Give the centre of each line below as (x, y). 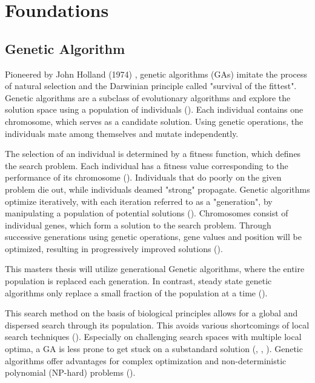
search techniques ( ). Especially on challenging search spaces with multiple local (153, 337)
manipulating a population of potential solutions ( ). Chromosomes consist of (147, 213)
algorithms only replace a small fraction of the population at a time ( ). (136, 292)
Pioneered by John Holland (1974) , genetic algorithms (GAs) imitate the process (156, 74)
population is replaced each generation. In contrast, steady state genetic (138, 281)
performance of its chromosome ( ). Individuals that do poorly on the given (143, 177)
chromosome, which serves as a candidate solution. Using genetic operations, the (154, 121)
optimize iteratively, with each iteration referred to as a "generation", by (139, 201)
